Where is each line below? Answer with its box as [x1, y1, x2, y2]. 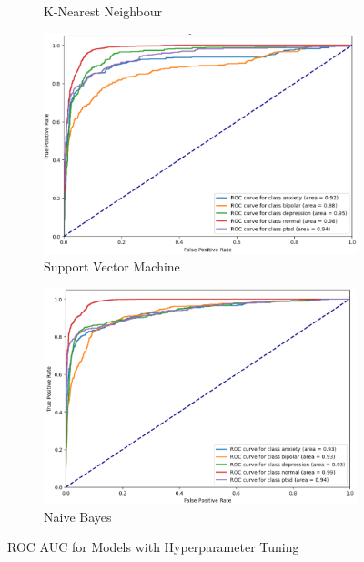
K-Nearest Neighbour [44, 2, 163, 20]
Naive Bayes [44, 506, 112, 526]
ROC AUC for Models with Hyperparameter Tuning [7, 537, 299, 557]
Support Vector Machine [44, 257, 180, 276]
